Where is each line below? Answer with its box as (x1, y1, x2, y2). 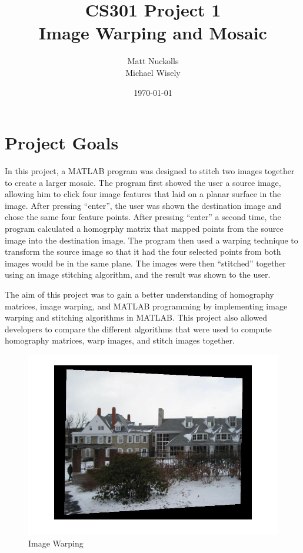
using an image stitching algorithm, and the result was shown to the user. (5, 268, 271, 281)
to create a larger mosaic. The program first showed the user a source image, (5, 176, 281, 188)
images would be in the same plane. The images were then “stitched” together (5, 256, 286, 269)
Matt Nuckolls (127, 55, 179, 67)
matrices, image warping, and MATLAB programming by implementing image (5, 299, 288, 312)
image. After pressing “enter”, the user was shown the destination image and (5, 199, 281, 211)
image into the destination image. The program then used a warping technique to (5, 234, 298, 246)
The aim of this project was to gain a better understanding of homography (5, 288, 274, 300)
